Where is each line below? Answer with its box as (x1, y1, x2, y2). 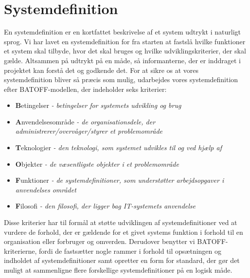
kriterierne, (4, 245, 37, 256)
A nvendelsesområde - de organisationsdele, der (15, 116, 156, 126)
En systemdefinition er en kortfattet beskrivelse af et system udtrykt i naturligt (4, 27, 241, 37)
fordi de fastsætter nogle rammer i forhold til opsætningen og (39, 245, 222, 256)
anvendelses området (15, 184, 76, 194)
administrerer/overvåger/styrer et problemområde (15, 126, 162, 136)
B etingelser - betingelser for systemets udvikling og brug (15, 100, 181, 110)
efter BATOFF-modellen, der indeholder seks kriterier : (4, 84, 167, 94)
